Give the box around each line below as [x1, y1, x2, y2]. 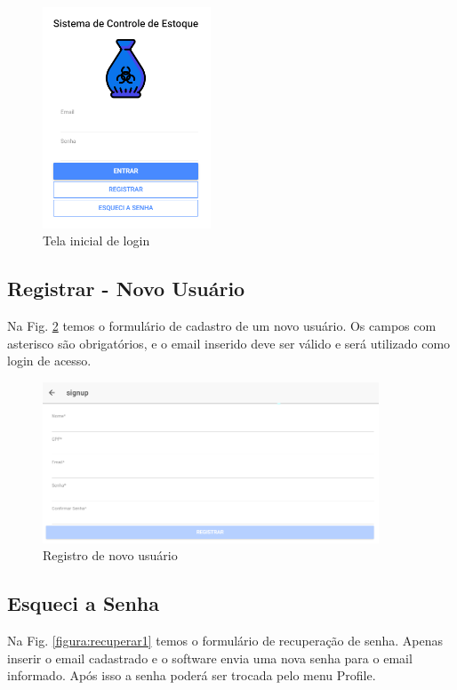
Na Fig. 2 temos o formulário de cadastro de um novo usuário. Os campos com [7, 317, 437, 335]
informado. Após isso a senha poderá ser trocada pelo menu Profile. [7, 666, 376, 685]
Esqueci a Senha [7, 590, 159, 617]
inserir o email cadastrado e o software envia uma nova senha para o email [7, 648, 413, 667]
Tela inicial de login [43, 231, 150, 250]
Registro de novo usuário [43, 546, 178, 565]
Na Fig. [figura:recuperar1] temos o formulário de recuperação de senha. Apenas [7, 630, 443, 649]
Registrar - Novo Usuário [7, 275, 245, 302]
